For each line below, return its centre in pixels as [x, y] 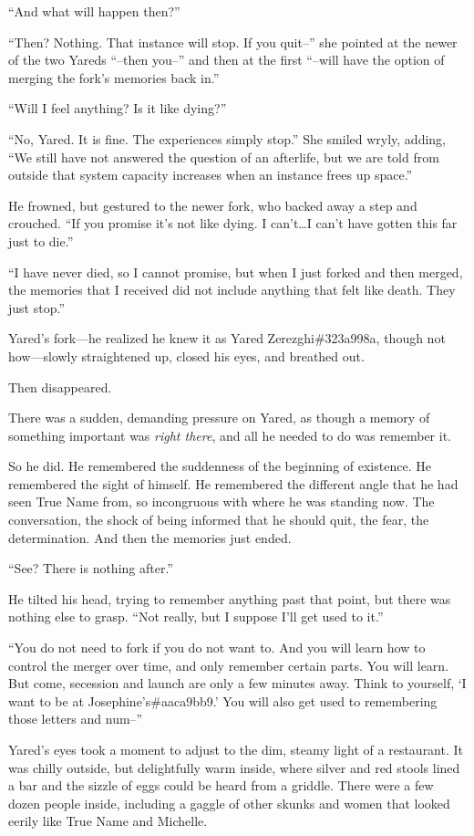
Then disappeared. [60, 387]
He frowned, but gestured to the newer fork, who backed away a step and [213, 205]
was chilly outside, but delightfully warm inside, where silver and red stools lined [234, 767]
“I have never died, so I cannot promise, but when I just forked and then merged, [236, 272]
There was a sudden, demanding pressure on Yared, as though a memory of [219, 418]
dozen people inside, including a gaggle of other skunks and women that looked [229, 803]
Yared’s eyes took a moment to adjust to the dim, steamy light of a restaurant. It [236, 749]
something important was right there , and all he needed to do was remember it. [230, 435]
